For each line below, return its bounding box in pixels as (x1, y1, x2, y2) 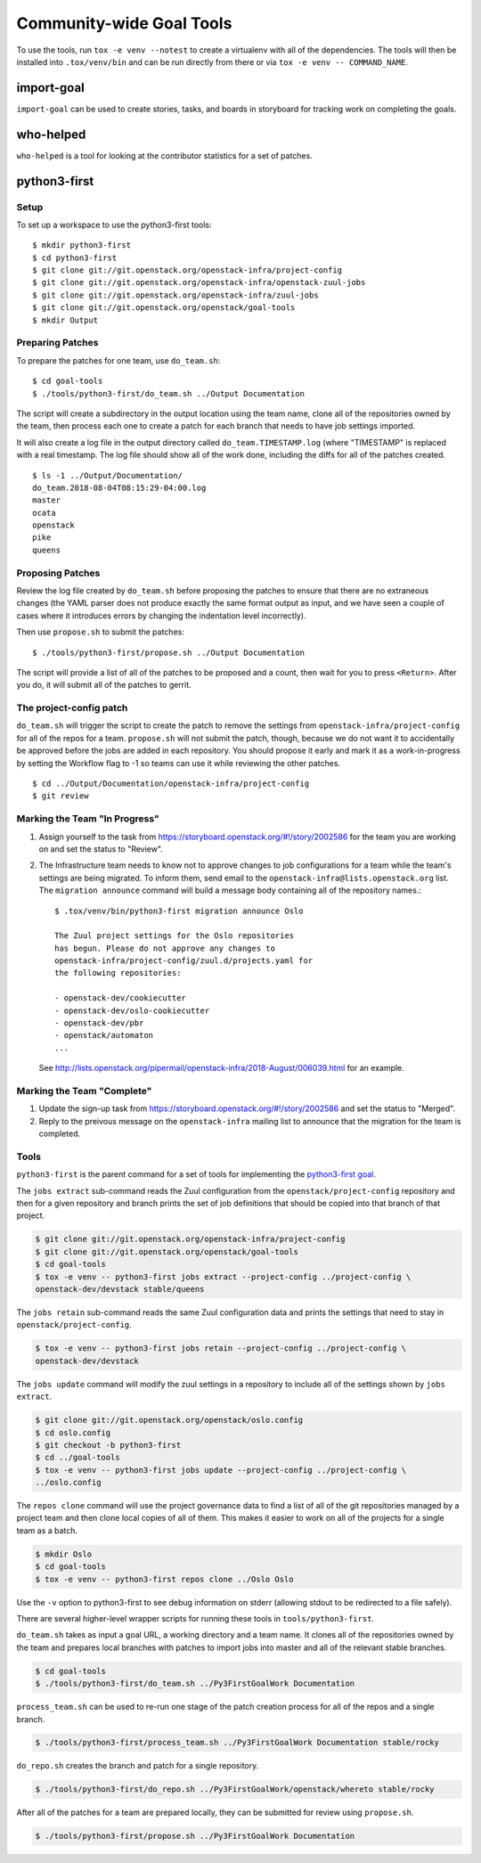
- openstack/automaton (54, 1030, 154, 1041)
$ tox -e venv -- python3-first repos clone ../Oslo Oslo (35, 1573, 294, 1584)
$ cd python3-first (32, 252, 118, 263)
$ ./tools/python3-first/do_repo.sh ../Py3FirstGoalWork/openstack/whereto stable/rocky (35, 1785, 436, 1794)
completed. (38, 1128, 80, 1140)
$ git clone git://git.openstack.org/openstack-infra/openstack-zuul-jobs (32, 277, 366, 288)
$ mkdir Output (32, 315, 99, 325)
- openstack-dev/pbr (54, 1018, 144, 1028)
